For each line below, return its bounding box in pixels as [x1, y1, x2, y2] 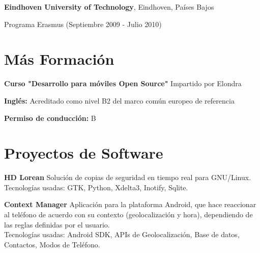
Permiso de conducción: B [4, 112, 96, 123]
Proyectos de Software [4, 142, 163, 163]
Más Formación [4, 48, 114, 69]
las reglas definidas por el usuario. [4, 219, 110, 230]
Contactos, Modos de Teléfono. [4, 239, 100, 249]
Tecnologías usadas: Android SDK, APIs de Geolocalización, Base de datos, [4, 229, 240, 240]
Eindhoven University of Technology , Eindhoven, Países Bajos [4, 2, 214, 12]
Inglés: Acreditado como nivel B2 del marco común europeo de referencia [4, 95, 235, 106]
